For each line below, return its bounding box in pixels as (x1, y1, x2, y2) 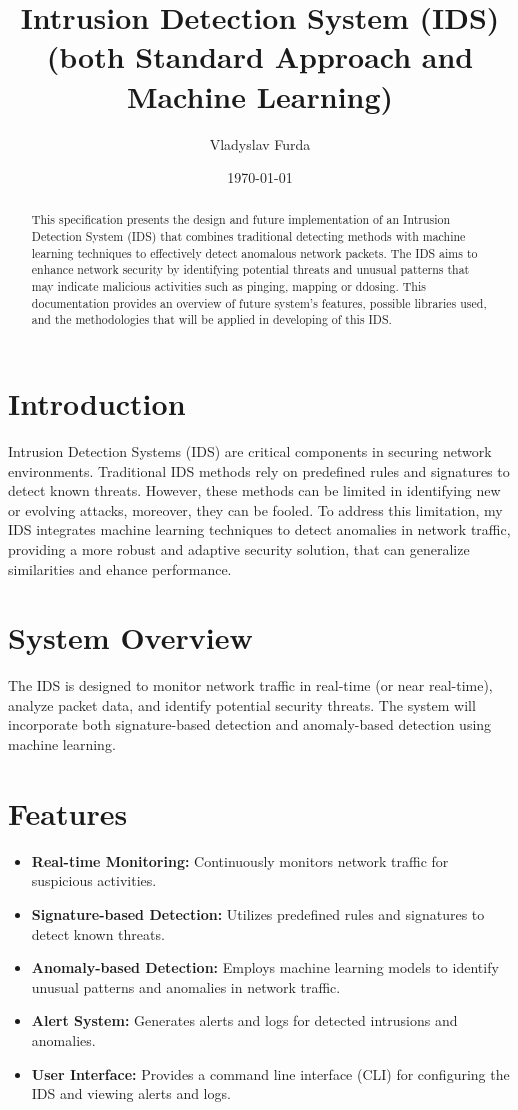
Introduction (8, 383, 186, 424)
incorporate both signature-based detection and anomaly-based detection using (8, 714, 492, 735)
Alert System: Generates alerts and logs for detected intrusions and (31, 1010, 458, 1031)
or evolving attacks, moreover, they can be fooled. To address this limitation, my (8, 499, 503, 520)
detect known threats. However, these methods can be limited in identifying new (8, 480, 501, 501)
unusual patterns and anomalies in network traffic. (31, 976, 341, 997)
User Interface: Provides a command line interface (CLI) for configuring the (31, 1063, 510, 1084)
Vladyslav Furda (209, 133, 311, 154)
